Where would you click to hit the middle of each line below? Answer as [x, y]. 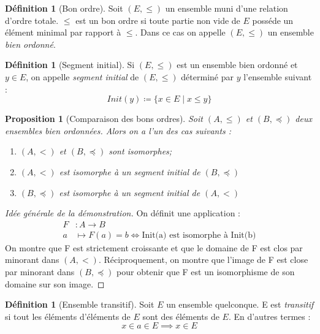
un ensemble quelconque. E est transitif [240, 304]
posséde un [273, 20]
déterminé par [207, 76]
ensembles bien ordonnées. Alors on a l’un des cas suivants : [118, 130]
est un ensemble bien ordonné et [237, 65]
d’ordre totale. [32, 20]
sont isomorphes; [140, 151]
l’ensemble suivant [278, 76]
